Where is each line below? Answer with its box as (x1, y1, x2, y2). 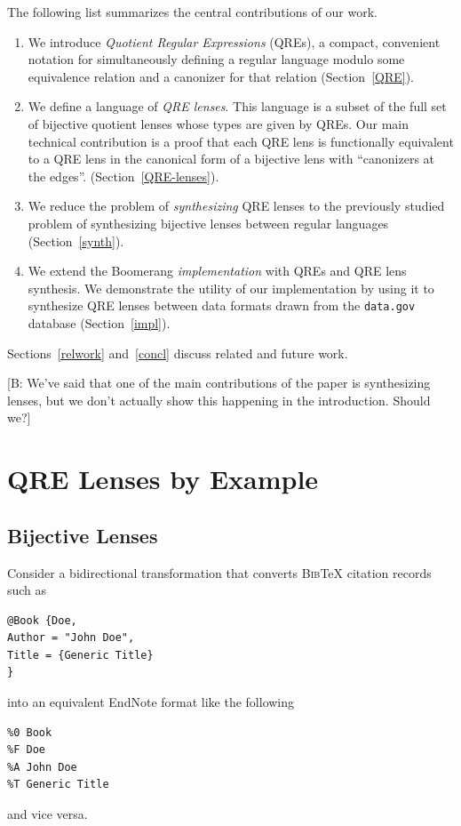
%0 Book (7, 726, 52, 739)
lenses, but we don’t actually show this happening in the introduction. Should (7, 390, 431, 409)
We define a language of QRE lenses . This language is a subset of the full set (28, 97, 447, 116)
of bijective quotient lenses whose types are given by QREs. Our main (28, 114, 409, 132)
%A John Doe (7, 760, 77, 774)
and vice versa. (7, 805, 88, 823)
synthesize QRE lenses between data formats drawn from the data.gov (28, 296, 416, 315)
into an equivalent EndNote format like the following (7, 693, 295, 711)
